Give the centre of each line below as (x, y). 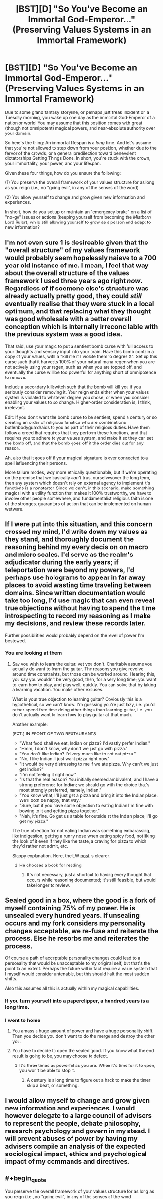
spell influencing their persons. (36, 463)
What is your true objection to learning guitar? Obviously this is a (77, 699)
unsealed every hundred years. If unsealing (72, 916)
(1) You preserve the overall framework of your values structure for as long (80, 182)
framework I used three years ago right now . (74, 281)
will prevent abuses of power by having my (71, 1139)
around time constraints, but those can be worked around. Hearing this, (84, 674)
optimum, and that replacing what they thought (78, 311)
